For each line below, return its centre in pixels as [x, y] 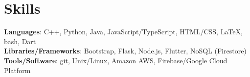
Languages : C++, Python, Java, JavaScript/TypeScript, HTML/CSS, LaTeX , [123, 32]
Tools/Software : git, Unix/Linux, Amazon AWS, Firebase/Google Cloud [116, 60]
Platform [17, 70]
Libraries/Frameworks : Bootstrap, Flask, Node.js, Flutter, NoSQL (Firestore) [125, 51]
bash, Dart [20, 41]
